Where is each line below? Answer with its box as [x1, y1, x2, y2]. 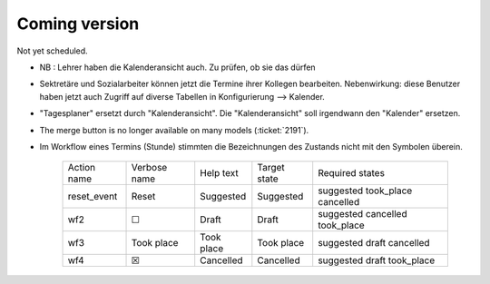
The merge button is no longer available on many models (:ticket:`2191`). [39, 124, 309, 135]
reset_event [67, 191, 118, 203]
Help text [200, 167, 240, 180]
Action [67, 162, 96, 174]
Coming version [16, 14, 140, 34]
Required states [318, 167, 386, 180]
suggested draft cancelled [318, 237, 430, 250]
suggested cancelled [318, 208, 407, 220]
